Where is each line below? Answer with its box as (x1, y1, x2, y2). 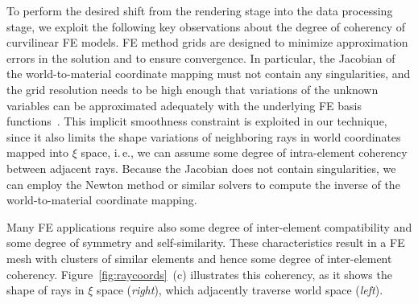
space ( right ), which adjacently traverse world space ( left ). (97, 281, 383, 298)
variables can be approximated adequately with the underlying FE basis (6, 97, 362, 113)
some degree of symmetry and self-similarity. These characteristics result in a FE (6, 234, 405, 251)
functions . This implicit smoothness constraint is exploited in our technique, (6, 113, 387, 129)
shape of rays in (6, 281, 85, 298)
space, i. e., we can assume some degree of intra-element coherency (81, 144, 408, 161)
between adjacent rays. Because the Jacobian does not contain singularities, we (6, 159, 396, 176)
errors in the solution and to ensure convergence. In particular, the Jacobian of (6, 49, 395, 66)
